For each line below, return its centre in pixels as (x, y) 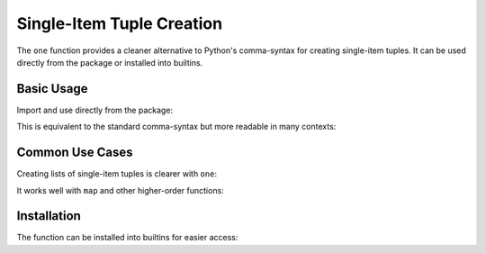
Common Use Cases (75, 153)
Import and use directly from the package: (95, 110)
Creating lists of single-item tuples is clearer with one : (117, 174)
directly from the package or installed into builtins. (110, 62)
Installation (49, 216)
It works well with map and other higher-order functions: (120, 190)
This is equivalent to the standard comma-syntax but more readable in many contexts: (176, 127)
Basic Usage (52, 89)
